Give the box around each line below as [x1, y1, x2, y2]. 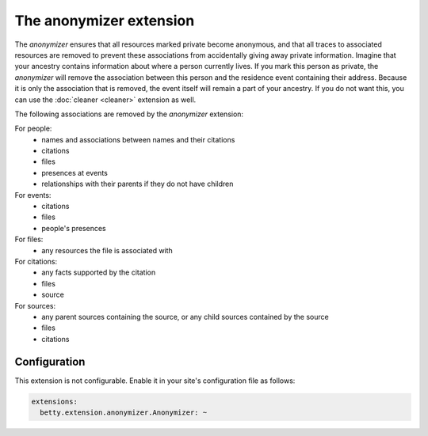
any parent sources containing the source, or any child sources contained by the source [41, 312, 329, 321]
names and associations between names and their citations [41, 135, 235, 144]
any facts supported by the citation [41, 267, 156, 277]
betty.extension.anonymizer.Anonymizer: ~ [40, 408, 208, 417]
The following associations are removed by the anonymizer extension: [14, 109, 244, 119]
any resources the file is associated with [41, 245, 174, 255]
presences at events [41, 168, 109, 177]
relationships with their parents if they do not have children [41, 179, 234, 189]
